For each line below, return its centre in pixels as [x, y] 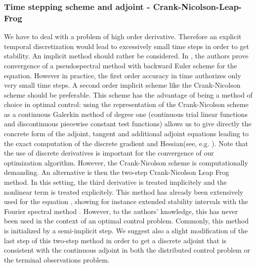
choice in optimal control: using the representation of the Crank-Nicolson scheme [126, 104]
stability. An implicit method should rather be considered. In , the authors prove [126, 56]
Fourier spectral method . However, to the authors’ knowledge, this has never [121, 211]
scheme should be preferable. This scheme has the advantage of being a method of [128, 94]
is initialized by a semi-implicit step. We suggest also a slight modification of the [126, 231]
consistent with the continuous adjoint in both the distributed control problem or [127, 250]
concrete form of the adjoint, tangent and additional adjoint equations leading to [126, 134]
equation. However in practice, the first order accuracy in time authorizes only [123, 75]
